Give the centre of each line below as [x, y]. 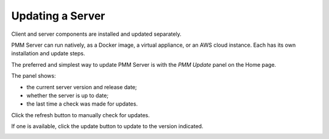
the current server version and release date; [82, 87]
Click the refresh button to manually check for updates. [80, 115]
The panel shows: [34, 76]
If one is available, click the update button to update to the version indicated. [107, 126]
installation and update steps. [48, 53]
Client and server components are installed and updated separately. [97, 34]
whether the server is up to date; [68, 95]
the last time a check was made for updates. [82, 104]
